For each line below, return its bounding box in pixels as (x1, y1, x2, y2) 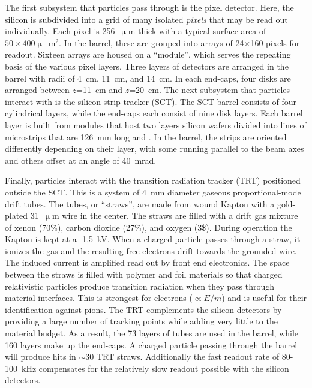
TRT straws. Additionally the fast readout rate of (96, 350, 280, 363)
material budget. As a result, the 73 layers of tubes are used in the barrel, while (5, 327, 299, 339)
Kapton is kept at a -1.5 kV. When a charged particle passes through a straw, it (5, 233, 301, 245)
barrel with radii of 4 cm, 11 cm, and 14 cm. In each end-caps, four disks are (5, 71, 291, 84)
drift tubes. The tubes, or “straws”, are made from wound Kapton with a (5, 197, 275, 210)
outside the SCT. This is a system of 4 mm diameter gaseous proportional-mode (5, 185, 301, 198)
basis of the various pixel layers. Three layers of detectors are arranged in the (5, 59, 289, 72)
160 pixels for (250, 36, 300, 49)
